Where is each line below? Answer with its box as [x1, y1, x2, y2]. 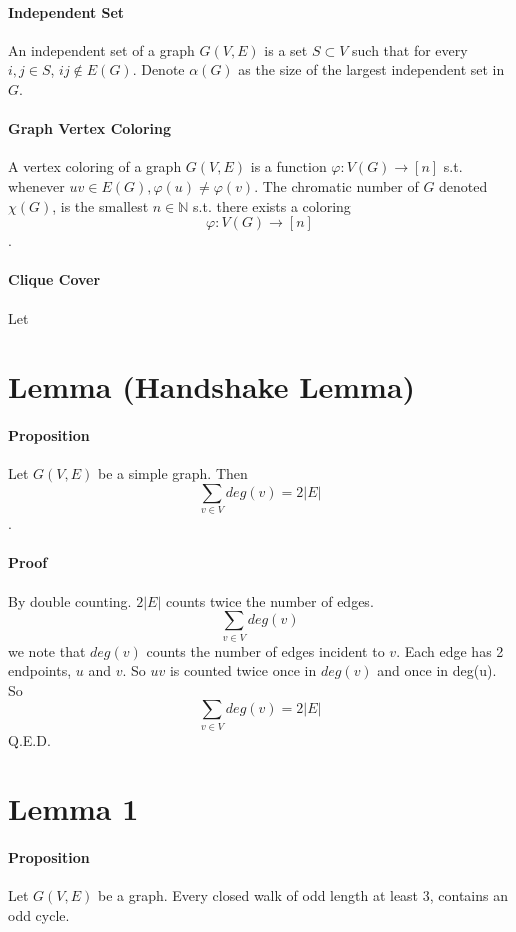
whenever [8, 175, 65, 196]
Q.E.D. [8, 729, 51, 750]
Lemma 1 [8, 788, 139, 829]
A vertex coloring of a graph [8, 156, 182, 177]
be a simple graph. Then [97, 463, 248, 484]
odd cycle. [8, 905, 70, 926]
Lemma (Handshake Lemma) [8, 366, 416, 407]
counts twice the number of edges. [165, 590, 374, 611]
